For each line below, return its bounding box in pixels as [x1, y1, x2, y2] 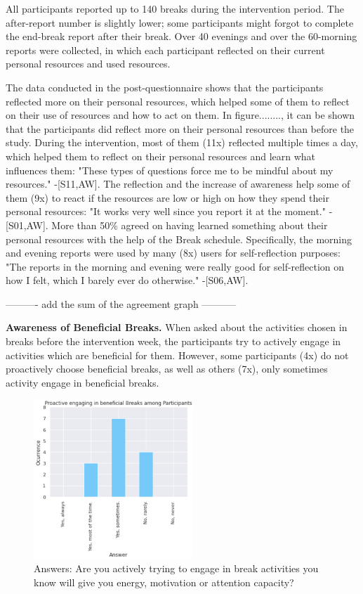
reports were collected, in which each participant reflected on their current [6, 42, 325, 57]
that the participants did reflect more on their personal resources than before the [6, 121, 355, 136]
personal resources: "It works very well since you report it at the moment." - [6, 204, 333, 219]
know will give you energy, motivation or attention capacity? [34, 574, 294, 589]
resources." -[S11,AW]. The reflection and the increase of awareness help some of [6, 176, 350, 191]
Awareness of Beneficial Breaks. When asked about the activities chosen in [6, 320, 348, 335]
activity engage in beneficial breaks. [6, 375, 159, 389]
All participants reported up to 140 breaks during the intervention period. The [6, 1, 344, 15]
